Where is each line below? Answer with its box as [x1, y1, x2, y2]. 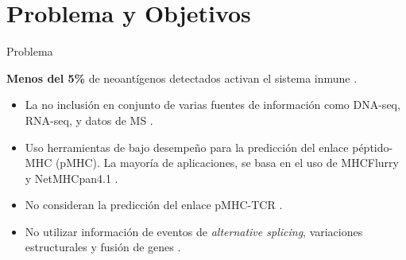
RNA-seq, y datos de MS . [25, 111, 153, 128]
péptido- [352, 138, 393, 155]
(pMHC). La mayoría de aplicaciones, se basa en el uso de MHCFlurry [55, 154, 399, 171]
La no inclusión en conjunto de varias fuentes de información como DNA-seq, [25, 96, 400, 113]
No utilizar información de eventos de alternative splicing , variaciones [25, 223, 363, 239]
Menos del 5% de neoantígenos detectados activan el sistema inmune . [6, 69, 358, 86]
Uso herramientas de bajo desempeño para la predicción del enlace [25, 138, 349, 155]
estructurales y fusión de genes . [25, 239, 181, 255]
